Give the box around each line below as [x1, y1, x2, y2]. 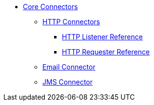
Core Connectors [23, 2, 78, 11]
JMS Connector [42, 78, 93, 86]
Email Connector [42, 63, 96, 71]
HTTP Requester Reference [62, 48, 150, 56]
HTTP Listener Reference [62, 33, 143, 41]
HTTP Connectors [42, 17, 100, 26]
